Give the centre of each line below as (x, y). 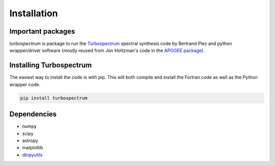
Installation (34, 13)
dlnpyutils (32, 155)
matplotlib (33, 148)
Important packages (42, 31)
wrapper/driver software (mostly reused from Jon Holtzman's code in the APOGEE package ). (107, 50)
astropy (30, 141)
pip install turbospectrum (54, 98)
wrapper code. (25, 85)
